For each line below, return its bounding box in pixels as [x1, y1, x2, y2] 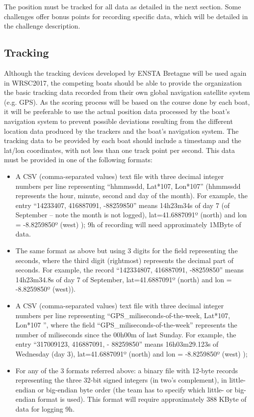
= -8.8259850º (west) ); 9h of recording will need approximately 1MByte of [15, 219, 241, 229]
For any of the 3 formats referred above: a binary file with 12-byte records [15, 365, 238, 375]
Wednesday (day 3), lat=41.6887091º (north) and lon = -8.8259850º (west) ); [15, 349, 248, 359]
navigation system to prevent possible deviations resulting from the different [4, 116, 233, 126]
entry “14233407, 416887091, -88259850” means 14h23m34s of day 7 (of [15, 200, 230, 210]
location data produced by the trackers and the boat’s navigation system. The [4, 125, 239, 136]
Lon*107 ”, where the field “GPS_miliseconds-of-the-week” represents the [15, 320, 237, 330]
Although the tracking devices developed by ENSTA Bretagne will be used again [4, 67, 247, 78]
